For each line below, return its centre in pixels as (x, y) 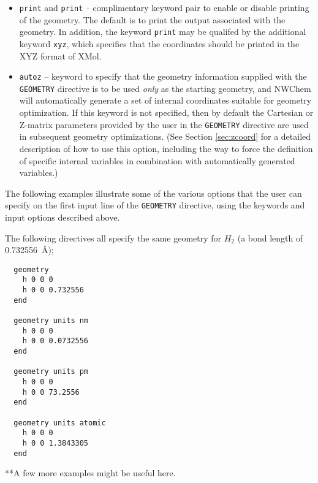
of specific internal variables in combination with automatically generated (157, 160)
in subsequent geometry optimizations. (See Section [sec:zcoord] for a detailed (165, 136)
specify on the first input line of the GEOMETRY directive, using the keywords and (155, 205)
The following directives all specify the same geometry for (113, 238)
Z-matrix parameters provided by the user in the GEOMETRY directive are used (164, 124)
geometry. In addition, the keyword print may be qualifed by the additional (163, 32)
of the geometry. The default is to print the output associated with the (152, 19)
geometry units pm (51, 372)
